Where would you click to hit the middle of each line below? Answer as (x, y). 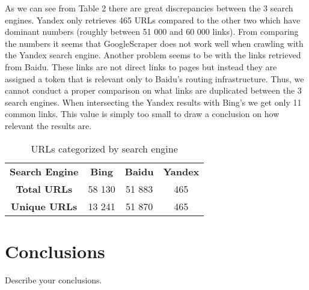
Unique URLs (44, 206)
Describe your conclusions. (54, 279)
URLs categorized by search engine (104, 148)
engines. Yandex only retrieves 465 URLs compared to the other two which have (153, 20)
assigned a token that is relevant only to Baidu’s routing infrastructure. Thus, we (154, 78)
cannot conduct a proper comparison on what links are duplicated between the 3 (153, 90)
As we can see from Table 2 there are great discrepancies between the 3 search (149, 8)
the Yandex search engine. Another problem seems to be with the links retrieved (153, 55)
